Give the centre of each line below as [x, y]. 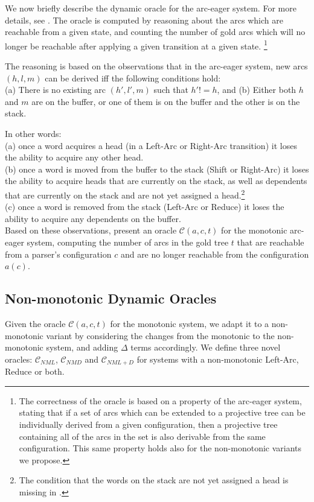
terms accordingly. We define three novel [206, 347]
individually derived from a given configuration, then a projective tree [148, 424]
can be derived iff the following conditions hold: [133, 78]
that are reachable [271, 242]
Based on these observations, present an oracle [91, 230]
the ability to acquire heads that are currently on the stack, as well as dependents [156, 181]
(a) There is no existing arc [56, 90]
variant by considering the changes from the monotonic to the [160, 335]
